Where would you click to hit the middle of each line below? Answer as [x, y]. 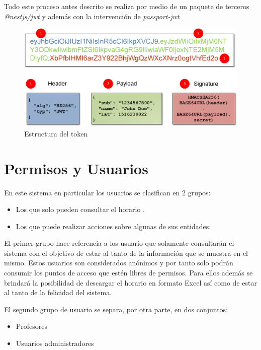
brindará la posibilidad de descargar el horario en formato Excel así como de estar [130, 282]
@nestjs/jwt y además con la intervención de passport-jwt [92, 16]
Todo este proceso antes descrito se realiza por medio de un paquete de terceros [127, 6]
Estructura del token [56, 133]
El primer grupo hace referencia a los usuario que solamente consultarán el [119, 243]
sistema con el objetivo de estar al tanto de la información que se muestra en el [126, 253]
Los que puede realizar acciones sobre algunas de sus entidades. [113, 226]
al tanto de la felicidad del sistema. [58, 292]
